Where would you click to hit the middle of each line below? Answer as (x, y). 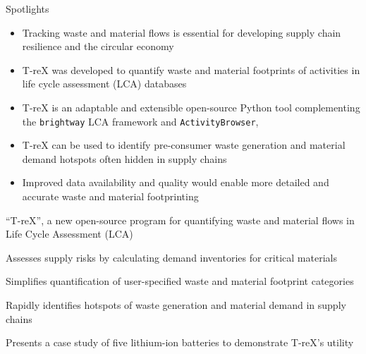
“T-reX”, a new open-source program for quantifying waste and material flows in (180, 220)
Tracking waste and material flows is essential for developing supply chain (182, 32)
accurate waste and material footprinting (110, 196)
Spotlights (28, 8)
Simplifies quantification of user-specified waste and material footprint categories (180, 281)
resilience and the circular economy (98, 46)
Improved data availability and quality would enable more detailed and (176, 182)
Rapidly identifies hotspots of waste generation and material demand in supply (176, 304)
